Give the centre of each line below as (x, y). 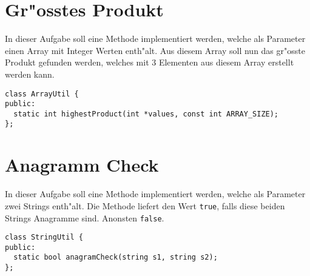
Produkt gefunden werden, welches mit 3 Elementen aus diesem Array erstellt (150, 62)
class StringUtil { (44, 237)
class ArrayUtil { (42, 94)
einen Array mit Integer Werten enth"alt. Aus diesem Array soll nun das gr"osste (155, 50)
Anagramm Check (82, 165)
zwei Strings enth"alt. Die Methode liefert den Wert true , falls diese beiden (145, 205)
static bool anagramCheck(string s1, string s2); (116, 257)
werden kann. (30, 74)
